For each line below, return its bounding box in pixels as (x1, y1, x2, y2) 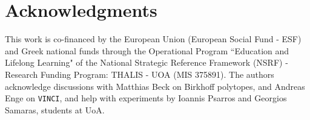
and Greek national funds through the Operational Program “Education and (5, 44, 289, 57)
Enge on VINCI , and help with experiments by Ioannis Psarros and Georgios (5, 92, 287, 104)
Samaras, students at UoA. (5, 103, 105, 116)
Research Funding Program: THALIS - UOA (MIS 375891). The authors (5, 68, 274, 80)
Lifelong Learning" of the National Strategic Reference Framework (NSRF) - (5, 56, 288, 69)
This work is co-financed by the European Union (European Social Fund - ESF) (5, 33, 302, 45)
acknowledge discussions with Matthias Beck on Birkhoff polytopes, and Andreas (5, 80, 305, 92)
